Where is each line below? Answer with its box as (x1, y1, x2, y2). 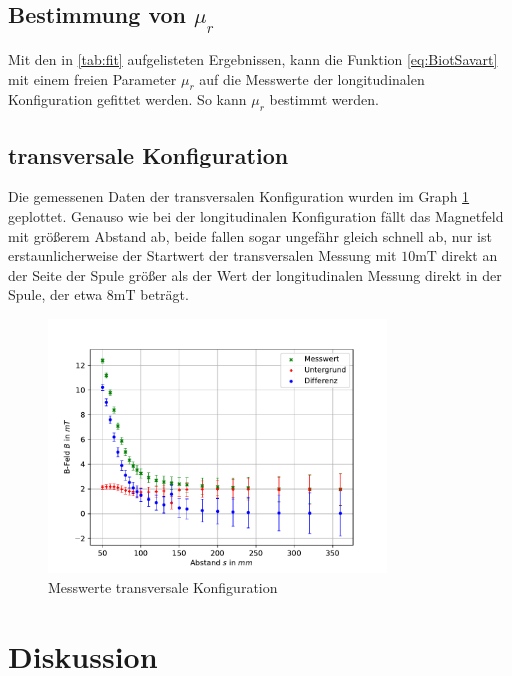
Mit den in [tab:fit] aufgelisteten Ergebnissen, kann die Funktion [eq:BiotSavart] (8, 49, 498, 69)
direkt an (441, 245, 498, 266)
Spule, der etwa (8, 284, 103, 305)
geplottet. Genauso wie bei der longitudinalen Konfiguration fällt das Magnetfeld (8, 205, 504, 226)
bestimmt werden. (269, 89, 379, 110)
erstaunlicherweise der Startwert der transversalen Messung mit (8, 245, 397, 266)
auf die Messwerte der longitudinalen (199, 68, 425, 89)
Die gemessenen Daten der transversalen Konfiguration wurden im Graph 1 (8, 186, 470, 207)
